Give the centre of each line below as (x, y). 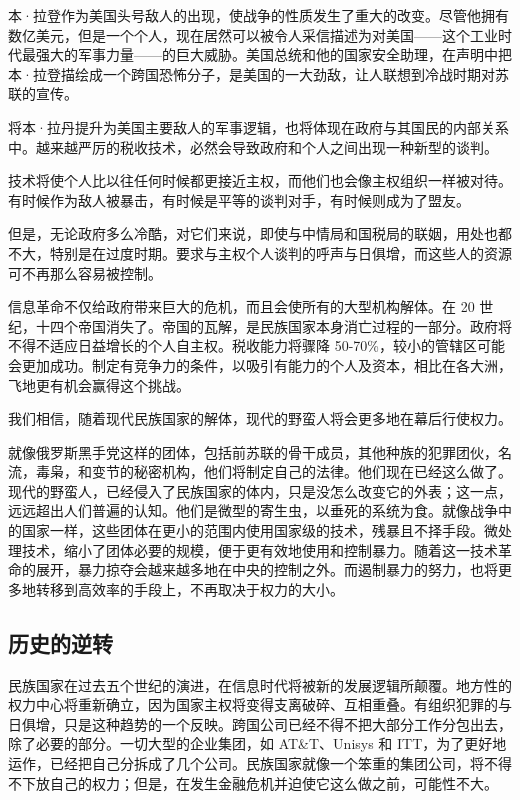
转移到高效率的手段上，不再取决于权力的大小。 (189, 588)
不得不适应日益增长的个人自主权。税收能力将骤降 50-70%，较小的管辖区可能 (256, 345)
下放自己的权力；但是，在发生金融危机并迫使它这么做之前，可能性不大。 (259, 782)
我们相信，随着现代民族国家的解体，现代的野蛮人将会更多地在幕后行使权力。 (260, 418)
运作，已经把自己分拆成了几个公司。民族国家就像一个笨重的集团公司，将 (246, 763)
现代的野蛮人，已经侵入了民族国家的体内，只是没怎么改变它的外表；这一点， (260, 490)
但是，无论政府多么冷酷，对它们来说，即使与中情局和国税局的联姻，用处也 (253, 233)
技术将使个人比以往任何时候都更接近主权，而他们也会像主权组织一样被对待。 (260, 180)
